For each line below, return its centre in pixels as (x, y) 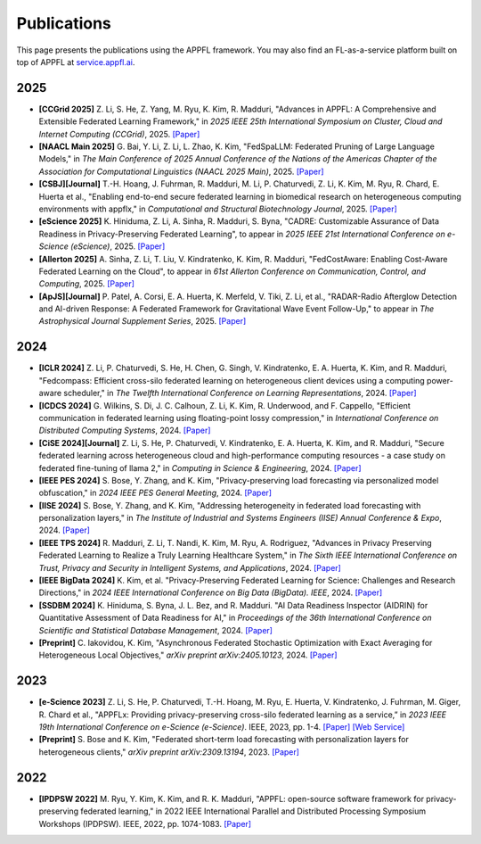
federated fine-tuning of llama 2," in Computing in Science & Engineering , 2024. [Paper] (200, 468)
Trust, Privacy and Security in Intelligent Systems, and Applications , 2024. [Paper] (190, 567)
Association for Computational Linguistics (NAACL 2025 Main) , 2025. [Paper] (181, 171)
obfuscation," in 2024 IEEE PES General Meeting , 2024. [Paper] (155, 493)
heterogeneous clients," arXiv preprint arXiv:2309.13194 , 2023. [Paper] (169, 752)
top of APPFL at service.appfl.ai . (76, 62)
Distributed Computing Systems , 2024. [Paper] (125, 430)
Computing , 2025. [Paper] (87, 284)
